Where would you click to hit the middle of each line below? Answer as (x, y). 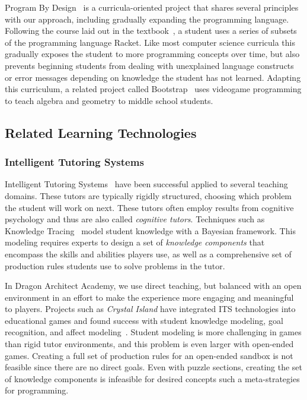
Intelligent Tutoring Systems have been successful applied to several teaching (146, 184)
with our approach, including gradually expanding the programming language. (147, 19)
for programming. (37, 390)
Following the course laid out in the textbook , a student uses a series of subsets (151, 31)
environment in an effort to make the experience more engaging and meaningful (149, 297)
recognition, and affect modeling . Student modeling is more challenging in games (153, 332)
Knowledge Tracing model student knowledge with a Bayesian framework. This (150, 230)
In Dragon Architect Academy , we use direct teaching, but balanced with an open (153, 286)
